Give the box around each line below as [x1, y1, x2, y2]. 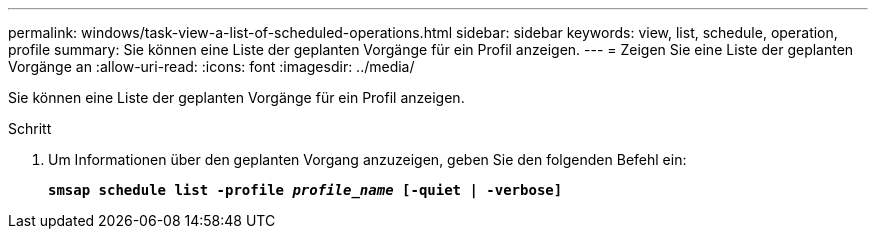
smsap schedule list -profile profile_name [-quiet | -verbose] [48, 182, 563, 198]
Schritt [8, 120, 52, 137]
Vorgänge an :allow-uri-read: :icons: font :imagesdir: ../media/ [8, 58, 415, 75]
